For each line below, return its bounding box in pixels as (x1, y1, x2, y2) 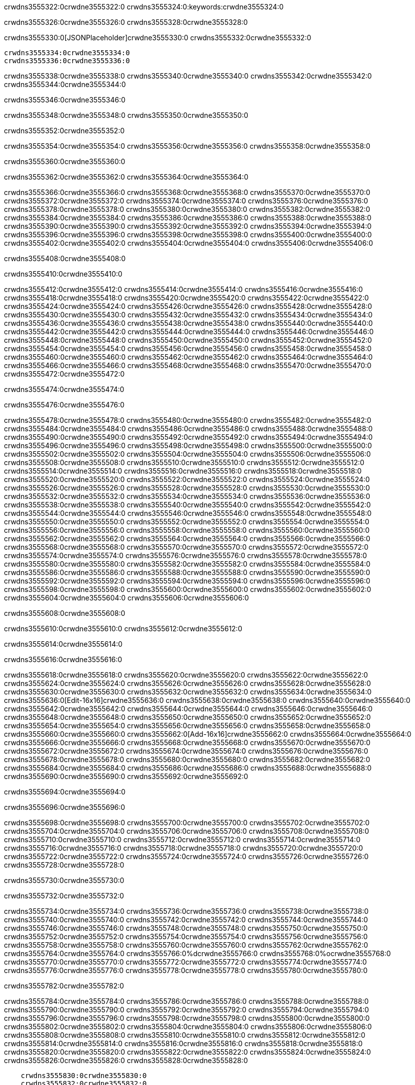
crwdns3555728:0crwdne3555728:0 (4, 861, 124, 869)
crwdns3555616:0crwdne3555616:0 (4, 655, 122, 664)
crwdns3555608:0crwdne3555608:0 (4, 609, 125, 617)
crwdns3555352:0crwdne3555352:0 (4, 126, 125, 135)
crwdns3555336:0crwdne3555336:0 (4, 57, 130, 65)
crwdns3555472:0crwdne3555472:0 (4, 370, 125, 378)
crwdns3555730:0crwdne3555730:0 (4, 876, 124, 885)
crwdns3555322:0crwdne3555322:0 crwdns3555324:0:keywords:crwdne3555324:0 (4, 2, 284, 11)
